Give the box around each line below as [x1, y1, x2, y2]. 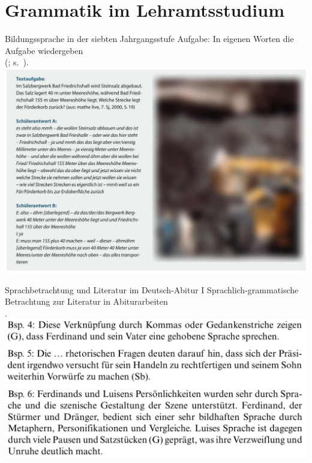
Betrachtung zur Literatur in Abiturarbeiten [5, 295, 168, 308]
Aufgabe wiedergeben [5, 44, 83, 56]
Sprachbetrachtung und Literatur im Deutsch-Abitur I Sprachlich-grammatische [5, 283, 299, 296]
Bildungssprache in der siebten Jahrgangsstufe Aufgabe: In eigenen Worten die [5, 32, 294, 45]
